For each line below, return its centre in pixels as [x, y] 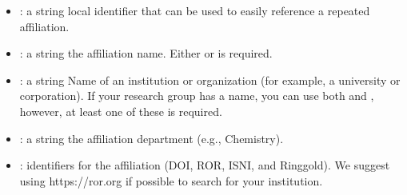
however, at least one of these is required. [121, 111]
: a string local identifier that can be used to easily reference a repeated [195, 10]
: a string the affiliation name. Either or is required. [146, 53]
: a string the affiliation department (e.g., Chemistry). [152, 138]
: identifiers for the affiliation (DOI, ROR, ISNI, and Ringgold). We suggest [205, 165]
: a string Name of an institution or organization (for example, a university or [210, 80]
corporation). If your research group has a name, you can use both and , [197, 96]
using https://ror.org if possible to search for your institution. [171, 180]
